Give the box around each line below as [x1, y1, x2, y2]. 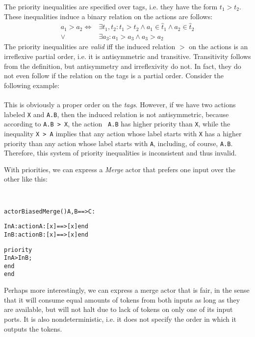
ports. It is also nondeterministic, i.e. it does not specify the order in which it [4, 313, 236, 324]
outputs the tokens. [4, 323, 62, 334]
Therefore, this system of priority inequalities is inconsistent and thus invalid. [4, 148, 237, 158]
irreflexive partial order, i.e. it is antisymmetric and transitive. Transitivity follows [4, 51, 251, 61]
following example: [4, 80, 60, 90]
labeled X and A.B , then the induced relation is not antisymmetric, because [4, 109, 229, 119]
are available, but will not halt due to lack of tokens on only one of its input [4, 304, 233, 314]
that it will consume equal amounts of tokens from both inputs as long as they [4, 294, 240, 305]
